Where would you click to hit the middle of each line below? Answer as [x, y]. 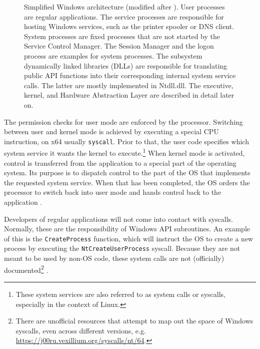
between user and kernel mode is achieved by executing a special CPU [111, 131]
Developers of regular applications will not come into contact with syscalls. [119, 219]
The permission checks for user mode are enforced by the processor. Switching [123, 121]
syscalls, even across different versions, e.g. [81, 330]
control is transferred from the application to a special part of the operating [120, 162]
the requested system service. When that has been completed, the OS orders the [127, 182]
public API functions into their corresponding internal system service [130, 75]
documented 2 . [26, 269]
